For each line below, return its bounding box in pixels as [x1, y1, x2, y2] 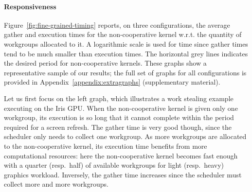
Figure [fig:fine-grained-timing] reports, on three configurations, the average [4, 19, 230, 30]
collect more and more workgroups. [4, 179, 108, 189]
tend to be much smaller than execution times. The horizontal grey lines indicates [4, 48, 248, 58]
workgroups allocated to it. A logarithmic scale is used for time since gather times [4, 38, 248, 49]
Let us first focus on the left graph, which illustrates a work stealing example [4, 93, 234, 103]
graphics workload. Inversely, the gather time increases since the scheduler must [4, 169, 242, 179]
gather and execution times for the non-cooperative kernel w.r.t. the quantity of [4, 29, 242, 39]
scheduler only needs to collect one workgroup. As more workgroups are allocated [4, 131, 247, 141]
